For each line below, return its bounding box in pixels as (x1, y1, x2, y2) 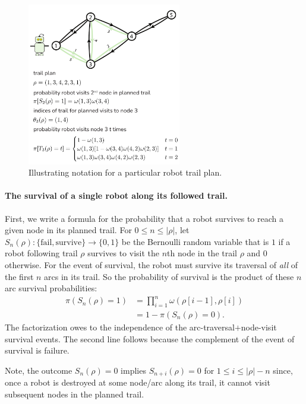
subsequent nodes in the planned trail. (5, 387, 144, 400)
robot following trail (5, 247, 78, 259)
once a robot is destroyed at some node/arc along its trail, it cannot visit (5, 376, 270, 389)
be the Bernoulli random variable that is (121, 235, 269, 247)
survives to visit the (87, 247, 160, 259)
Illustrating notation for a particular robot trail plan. (29, 166, 222, 179)
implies (121, 364, 146, 376)
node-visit (241, 321, 277, 333)
